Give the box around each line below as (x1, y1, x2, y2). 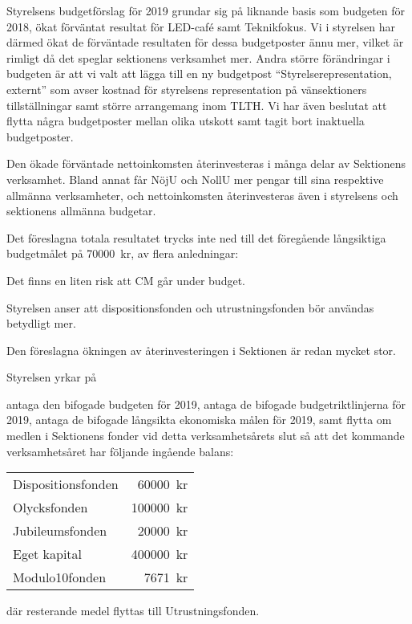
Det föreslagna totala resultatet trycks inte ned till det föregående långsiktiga (6, 229, 386, 246)
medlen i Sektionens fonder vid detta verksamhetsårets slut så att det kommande (6, 427, 405, 444)
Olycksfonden (13, 498, 88, 517)
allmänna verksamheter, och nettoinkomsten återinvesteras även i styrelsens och (6, 186, 398, 203)
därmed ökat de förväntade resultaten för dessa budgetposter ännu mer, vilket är (6, 34, 404, 51)
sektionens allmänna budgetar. (6, 202, 156, 219)
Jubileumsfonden (13, 521, 107, 540)
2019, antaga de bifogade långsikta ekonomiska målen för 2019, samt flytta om (6, 411, 392, 428)
